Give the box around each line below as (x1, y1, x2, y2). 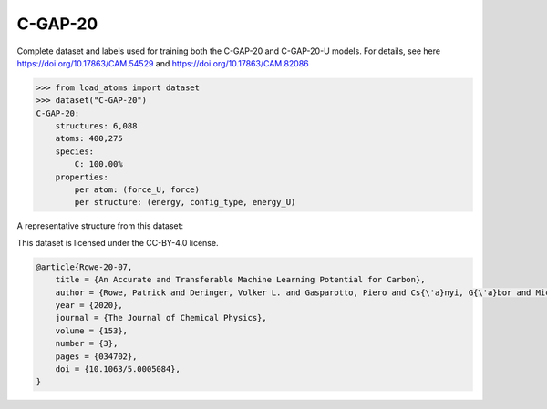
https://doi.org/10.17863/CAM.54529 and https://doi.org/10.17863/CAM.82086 (16, 57, 309, 68)
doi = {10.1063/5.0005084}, (55, 363, 181, 373)
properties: (55, 171, 109, 182)
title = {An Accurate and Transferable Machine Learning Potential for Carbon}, (55, 274, 426, 285)
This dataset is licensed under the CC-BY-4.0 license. (16, 237, 219, 248)
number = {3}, (55, 338, 119, 349)
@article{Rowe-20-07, (36, 261, 133, 272)
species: (55, 146, 95, 157)
